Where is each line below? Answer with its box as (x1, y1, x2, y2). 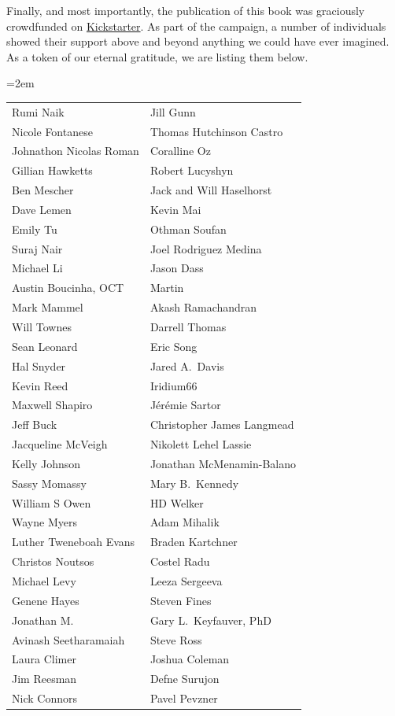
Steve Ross (150, 631, 202, 648)
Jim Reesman (12, 670, 77, 687)
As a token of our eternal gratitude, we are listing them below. (6, 48, 308, 65)
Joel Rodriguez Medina (150, 240, 262, 257)
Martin (150, 279, 184, 296)
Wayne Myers (12, 514, 77, 530)
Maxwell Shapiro (12, 397, 93, 413)
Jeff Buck (12, 416, 57, 433)
